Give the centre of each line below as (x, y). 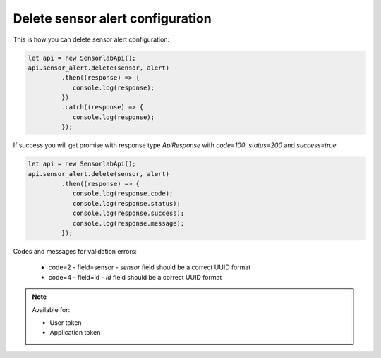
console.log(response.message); (128, 223)
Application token (75, 333)
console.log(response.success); (128, 214)
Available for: (51, 309)
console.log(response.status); (127, 203)
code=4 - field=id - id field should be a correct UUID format (135, 277)
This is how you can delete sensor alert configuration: (91, 39)
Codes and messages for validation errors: (75, 251)
